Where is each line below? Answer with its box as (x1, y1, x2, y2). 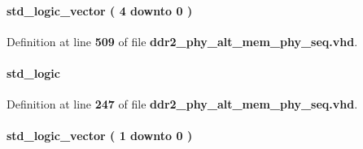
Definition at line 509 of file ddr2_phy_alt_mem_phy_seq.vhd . (7, 32, 358, 49)
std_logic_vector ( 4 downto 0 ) (7, 2, 193, 19)
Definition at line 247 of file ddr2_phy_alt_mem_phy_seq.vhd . (7, 96, 358, 113)
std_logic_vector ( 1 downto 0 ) (7, 127, 193, 144)
